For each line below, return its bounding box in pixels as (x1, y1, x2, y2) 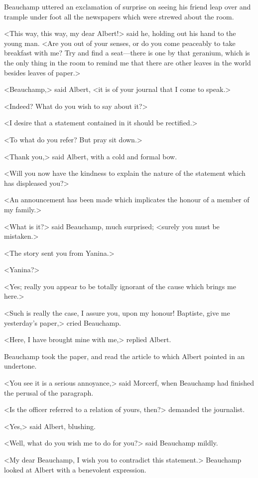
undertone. (4, 361, 37, 371)
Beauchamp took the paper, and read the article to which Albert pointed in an (4, 351, 245, 361)
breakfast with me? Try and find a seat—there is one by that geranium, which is (4, 47, 250, 58)
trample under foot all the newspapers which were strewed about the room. (4, 11, 234, 21)
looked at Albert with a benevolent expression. (4, 464, 146, 475)
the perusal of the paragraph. (4, 387, 94, 398)
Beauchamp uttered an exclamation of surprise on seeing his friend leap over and (4, 1, 251, 11)
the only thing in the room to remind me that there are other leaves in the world (4, 57, 251, 67)
